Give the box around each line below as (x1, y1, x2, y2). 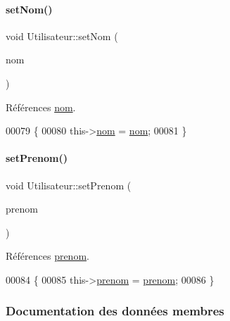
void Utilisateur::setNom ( (6, 28, 118, 43)
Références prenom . (6, 248, 89, 263)
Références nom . (6, 99, 76, 114)
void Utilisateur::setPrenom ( (6, 177, 132, 192)
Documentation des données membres (6, 302, 224, 320)
